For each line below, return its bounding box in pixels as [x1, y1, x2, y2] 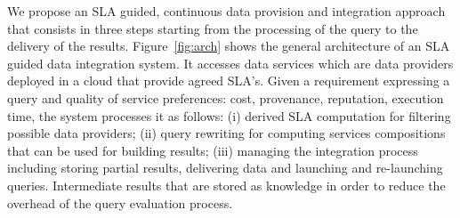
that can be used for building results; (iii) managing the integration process [7, 141, 418, 159]
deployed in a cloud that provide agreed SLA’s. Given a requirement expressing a [7, 71, 450, 90]
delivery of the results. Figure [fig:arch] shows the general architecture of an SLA [7, 36, 450, 55]
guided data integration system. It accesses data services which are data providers [7, 53, 454, 72]
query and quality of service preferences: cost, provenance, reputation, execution [7, 88, 444, 107]
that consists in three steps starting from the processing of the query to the [7, 19, 418, 37]
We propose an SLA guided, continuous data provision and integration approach [7, 2, 446, 20]
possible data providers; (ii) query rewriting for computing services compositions [7, 124, 446, 142]
